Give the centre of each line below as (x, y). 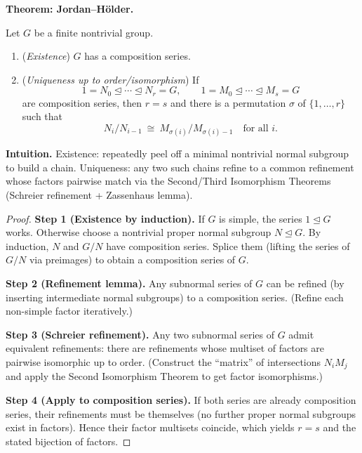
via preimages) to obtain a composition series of (132, 260)
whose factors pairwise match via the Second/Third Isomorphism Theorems (168, 181)
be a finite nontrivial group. (94, 32)
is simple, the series (261, 218)
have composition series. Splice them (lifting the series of (228, 245)
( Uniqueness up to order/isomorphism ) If (110, 79)
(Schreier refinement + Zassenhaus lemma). (99, 194)
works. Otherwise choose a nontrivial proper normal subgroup (139, 232)
